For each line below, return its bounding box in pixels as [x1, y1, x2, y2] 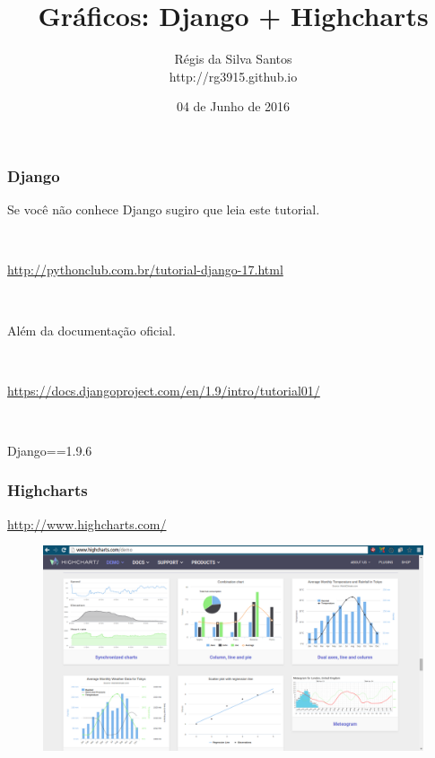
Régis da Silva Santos [174, 49, 292, 68]
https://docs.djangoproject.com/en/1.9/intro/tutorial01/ [7, 380, 320, 399]
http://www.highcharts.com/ [7, 514, 167, 533]
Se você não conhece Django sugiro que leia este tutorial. [7, 200, 320, 219]
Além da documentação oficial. [7, 320, 176, 339]
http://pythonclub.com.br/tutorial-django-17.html [7, 260, 283, 279]
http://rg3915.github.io [169, 66, 298, 85]
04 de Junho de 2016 [176, 97, 291, 116]
